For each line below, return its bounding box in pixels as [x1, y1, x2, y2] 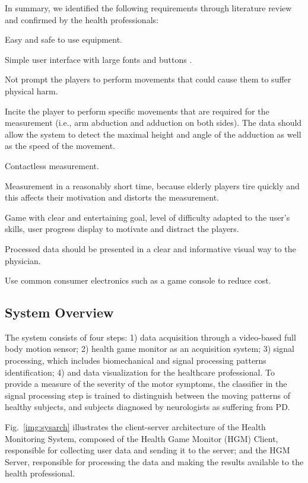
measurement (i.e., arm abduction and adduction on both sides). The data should [5, 116, 302, 129]
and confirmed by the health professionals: [5, 13, 158, 26]
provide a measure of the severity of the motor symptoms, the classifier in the [5, 377, 287, 390]
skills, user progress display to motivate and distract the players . [5, 223, 239, 235]
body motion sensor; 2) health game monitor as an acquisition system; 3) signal [5, 342, 294, 355]
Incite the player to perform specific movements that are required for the [5, 104, 269, 117]
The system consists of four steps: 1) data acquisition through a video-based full [5, 331, 296, 343]
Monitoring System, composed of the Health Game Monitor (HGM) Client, [5, 432, 278, 444]
